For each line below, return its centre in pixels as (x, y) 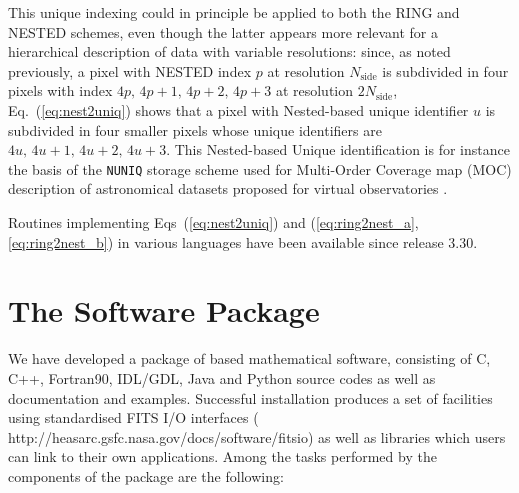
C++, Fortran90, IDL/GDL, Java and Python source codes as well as (222, 377)
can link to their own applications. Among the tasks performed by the (222, 456)
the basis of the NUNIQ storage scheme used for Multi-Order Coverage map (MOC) (260, 168)
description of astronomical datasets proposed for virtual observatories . (228, 188)
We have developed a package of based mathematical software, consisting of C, (249, 358)
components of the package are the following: (146, 475)
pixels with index (60, 90)
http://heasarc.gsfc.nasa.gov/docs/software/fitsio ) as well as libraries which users (257, 436)
